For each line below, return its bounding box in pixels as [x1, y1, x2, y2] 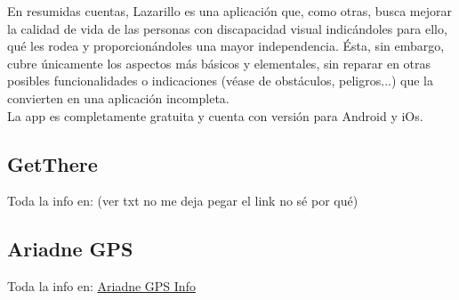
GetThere [7, 150, 98, 177]
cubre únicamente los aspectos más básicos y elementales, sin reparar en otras [7, 53, 431, 72]
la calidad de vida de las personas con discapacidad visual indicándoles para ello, [7, 19, 447, 37]
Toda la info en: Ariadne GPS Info [7, 277, 196, 296]
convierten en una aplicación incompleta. [7, 88, 229, 107]
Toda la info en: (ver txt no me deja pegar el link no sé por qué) [7, 191, 358, 210]
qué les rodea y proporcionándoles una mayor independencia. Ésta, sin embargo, [7, 36, 445, 55]
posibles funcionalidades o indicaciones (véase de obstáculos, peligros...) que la [7, 71, 433, 90]
